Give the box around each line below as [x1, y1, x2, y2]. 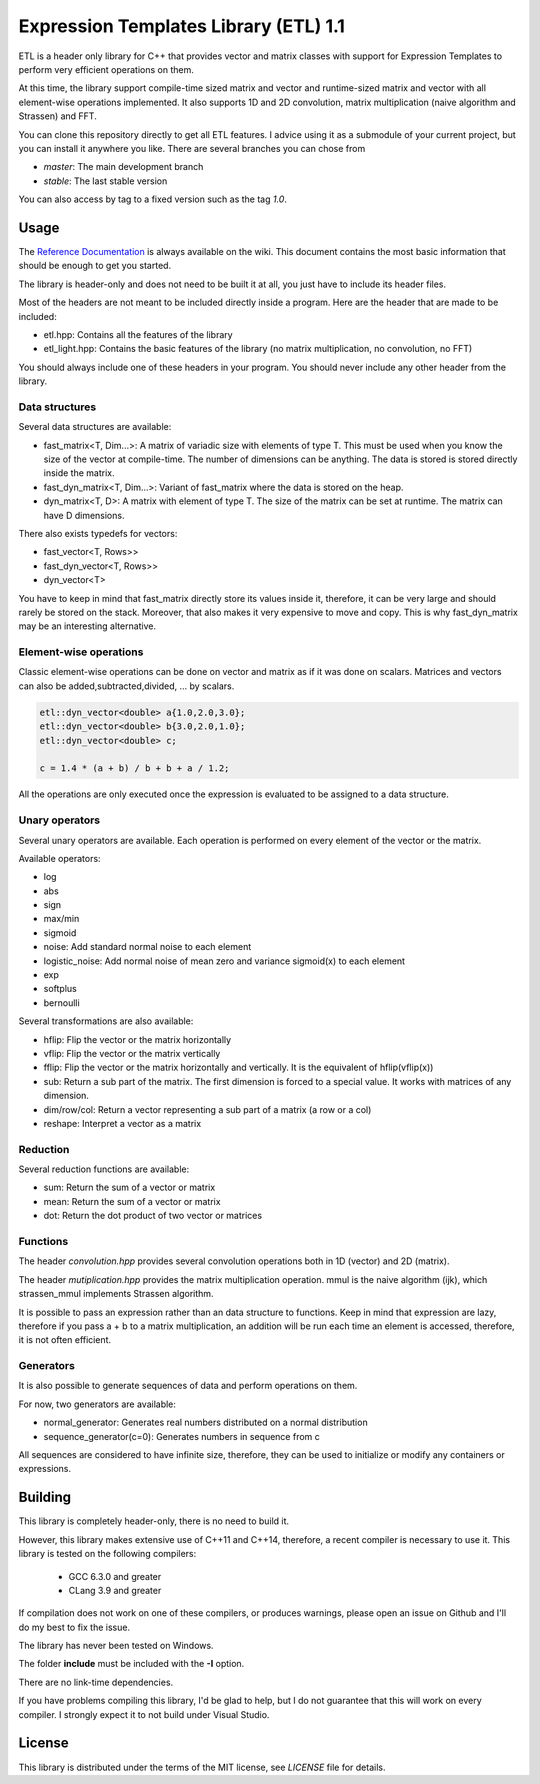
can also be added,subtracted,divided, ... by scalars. [18, 680, 235, 692]
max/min [43, 913, 80, 925]
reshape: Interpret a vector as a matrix [43, 1117, 202, 1129]
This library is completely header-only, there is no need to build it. [18, 1515, 290, 1527]
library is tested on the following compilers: [18, 1548, 197, 1560]
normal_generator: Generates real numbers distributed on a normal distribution [43, 1416, 369, 1429]
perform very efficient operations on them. [18, 63, 194, 75]
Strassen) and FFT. [18, 110, 97, 122]
